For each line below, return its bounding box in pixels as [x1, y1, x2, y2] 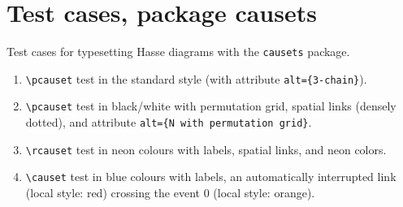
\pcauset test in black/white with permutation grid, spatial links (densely [25, 97, 396, 114]
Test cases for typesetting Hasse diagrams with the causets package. [6, 43, 350, 60]
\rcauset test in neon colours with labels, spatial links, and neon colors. [25, 140, 387, 157]
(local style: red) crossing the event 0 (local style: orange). [25, 184, 315, 201]
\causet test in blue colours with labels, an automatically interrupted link [25, 168, 396, 185]
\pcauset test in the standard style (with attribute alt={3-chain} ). [25, 70, 367, 87]
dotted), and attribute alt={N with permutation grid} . [25, 114, 312, 131]
